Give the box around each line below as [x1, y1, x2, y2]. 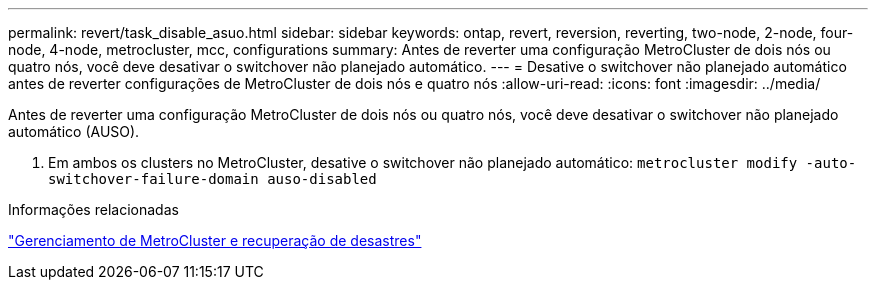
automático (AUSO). [8, 123, 140, 140]
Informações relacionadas [8, 201, 179, 218]
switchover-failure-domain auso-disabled [48, 171, 377, 187]
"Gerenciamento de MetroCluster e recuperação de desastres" [8, 232, 422, 249]
